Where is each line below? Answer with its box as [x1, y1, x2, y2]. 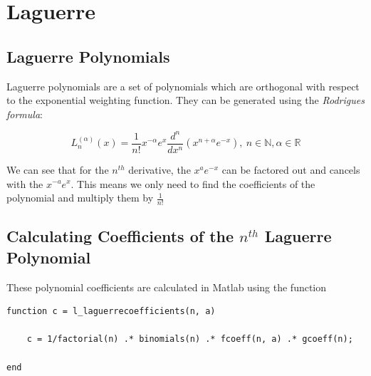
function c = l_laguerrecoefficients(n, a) [6, 306, 216, 317]
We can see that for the [6, 162, 109, 177]
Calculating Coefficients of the [6, 225, 234, 247]
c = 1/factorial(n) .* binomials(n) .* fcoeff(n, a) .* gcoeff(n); [26, 334, 353, 345]
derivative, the [128, 162, 191, 177]
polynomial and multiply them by [6, 190, 154, 205]
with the [6, 176, 43, 191]
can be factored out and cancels [221, 162, 360, 177]
